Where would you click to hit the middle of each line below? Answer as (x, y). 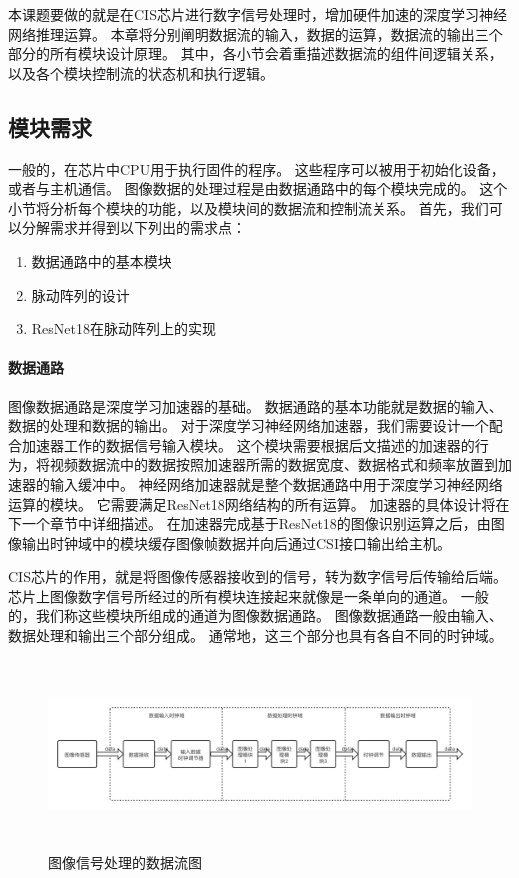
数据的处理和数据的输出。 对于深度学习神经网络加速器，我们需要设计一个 (248, 425)
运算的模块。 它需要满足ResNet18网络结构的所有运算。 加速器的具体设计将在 (259, 503)
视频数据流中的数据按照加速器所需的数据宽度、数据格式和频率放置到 (273, 464)
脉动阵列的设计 (80, 294)
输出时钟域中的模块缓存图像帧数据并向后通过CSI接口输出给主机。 (236, 542)
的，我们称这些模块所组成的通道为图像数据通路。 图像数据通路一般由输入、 (255, 615)
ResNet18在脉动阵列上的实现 (123, 328)
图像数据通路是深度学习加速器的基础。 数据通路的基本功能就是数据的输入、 (255, 405)
